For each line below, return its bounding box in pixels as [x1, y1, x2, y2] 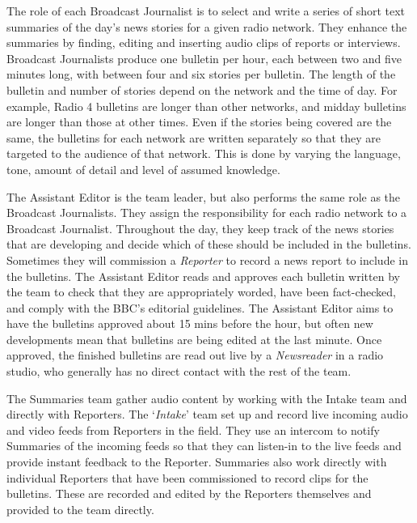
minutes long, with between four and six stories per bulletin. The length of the [6, 66, 396, 83]
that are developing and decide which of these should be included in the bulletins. [6, 236, 411, 253]
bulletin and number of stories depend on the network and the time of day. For [6, 81, 398, 98]
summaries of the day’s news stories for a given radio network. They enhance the [6, 18, 407, 35]
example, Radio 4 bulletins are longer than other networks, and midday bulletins [6, 97, 406, 114]
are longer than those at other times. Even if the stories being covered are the [6, 113, 392, 130]
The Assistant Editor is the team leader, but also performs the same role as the [6, 188, 401, 205]
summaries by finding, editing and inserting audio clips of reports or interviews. [6, 34, 401, 51]
